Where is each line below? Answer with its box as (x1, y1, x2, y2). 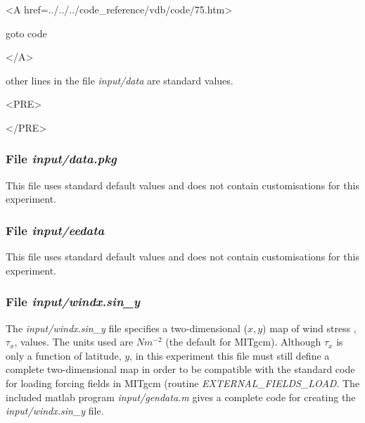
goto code (6, 25, 47, 40)
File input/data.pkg (6, 150, 117, 168)
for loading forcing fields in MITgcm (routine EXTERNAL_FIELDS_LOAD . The (6, 375, 360, 390)
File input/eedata (6, 221, 105, 239)
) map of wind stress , (262, 320, 357, 335)
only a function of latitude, (6, 348, 122, 362)
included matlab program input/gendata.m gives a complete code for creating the (6, 389, 356, 404)
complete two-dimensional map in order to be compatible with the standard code (6, 362, 355, 377)
